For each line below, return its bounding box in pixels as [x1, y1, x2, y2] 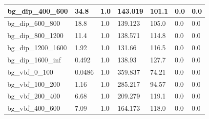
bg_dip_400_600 [7, 5, 68, 16]
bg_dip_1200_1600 [7, 42, 67, 53]
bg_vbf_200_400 [7, 91, 60, 101]
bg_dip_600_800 [7, 18, 60, 28]
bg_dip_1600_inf [7, 54, 61, 64]
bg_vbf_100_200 [7, 79, 60, 89]
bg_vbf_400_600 [7, 103, 60, 113]
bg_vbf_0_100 [7, 66, 53, 77]
